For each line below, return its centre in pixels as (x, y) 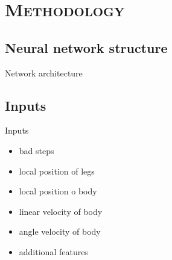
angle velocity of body (60, 231)
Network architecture (44, 73)
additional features (53, 251)
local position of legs (57, 171)
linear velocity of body (61, 211)
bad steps (37, 150)
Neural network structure (86, 47)
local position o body (58, 191)
